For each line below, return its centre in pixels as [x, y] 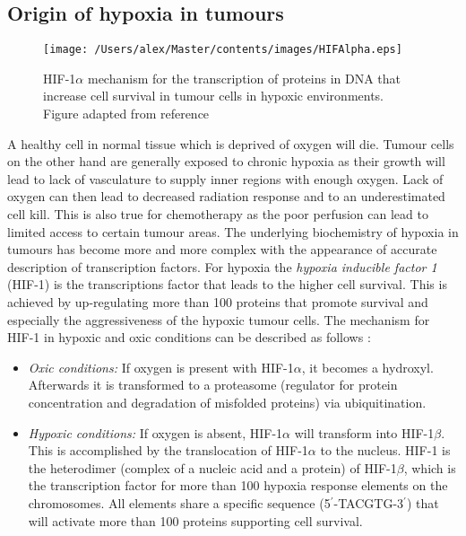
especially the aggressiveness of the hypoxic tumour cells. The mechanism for [219, 319]
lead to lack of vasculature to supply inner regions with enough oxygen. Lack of [225, 178]
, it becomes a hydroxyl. [367, 367]
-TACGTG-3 [369, 502]
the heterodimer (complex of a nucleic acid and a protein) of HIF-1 [212, 467]
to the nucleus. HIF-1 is [385, 450]
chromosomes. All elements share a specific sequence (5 [179, 502]
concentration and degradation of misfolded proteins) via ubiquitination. [227, 402]
